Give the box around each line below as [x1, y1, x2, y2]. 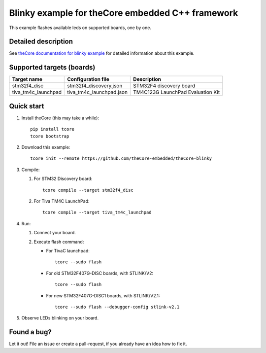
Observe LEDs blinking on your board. [21, 315, 99, 321]
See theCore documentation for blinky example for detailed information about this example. [9, 50, 195, 56]
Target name [12, 76, 43, 83]
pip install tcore [30, 126, 75, 132]
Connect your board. [33, 230, 76, 236]
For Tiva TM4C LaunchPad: [33, 198, 90, 204]
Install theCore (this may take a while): [21, 115, 100, 121]
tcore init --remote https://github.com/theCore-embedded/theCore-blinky [30, 156, 212, 161]
